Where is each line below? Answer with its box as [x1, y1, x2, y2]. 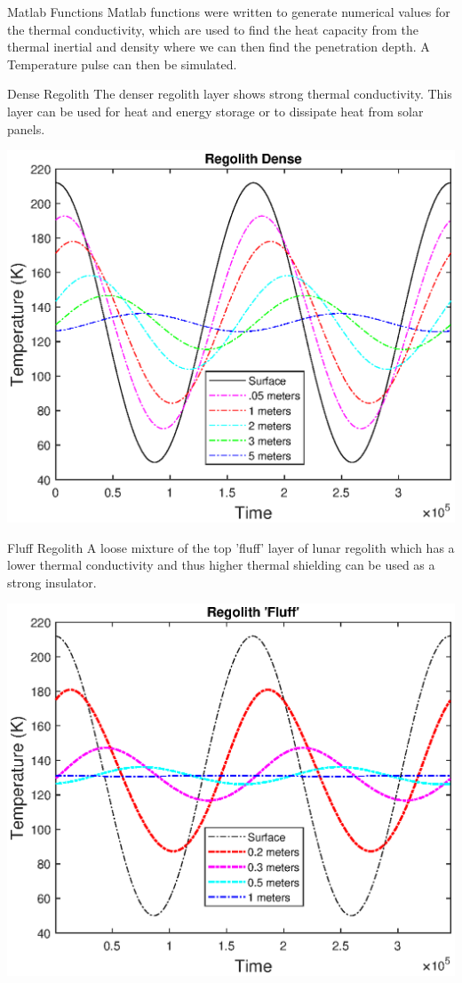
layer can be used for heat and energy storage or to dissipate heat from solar [7, 101, 424, 120]
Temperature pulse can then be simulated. [7, 54, 237, 73]
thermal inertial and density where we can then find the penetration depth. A [7, 37, 430, 56]
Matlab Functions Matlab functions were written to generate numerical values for [7, 3, 450, 20]
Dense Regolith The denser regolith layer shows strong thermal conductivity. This [7, 84, 452, 103]
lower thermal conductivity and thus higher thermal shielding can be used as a [7, 555, 435, 574]
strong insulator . [7, 572, 97, 591]
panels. [7, 119, 45, 138]
